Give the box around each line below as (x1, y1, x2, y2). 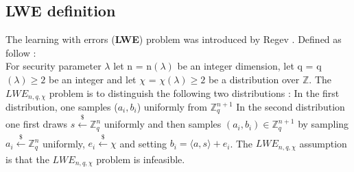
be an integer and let (48, 72, 137, 86)
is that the (5, 152, 49, 166)
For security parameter (5, 59, 102, 73)
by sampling (298, 117, 349, 131)
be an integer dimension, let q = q (177, 59, 322, 73)
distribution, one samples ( (5, 100, 118, 114)
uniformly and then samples (104, 117, 222, 131)
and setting (119, 136, 167, 150)
